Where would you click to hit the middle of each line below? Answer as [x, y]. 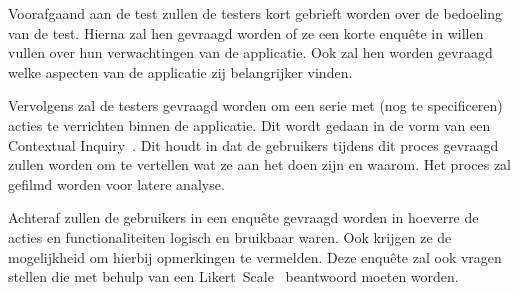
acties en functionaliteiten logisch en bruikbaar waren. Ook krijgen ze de [230, 236]
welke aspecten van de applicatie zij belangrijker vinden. [180, 71]
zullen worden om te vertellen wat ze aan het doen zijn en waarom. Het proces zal [259, 164]
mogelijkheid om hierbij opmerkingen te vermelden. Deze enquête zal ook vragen [255, 256]
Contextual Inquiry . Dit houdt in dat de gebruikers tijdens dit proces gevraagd [253, 144]
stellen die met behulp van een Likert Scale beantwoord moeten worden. [233, 276]
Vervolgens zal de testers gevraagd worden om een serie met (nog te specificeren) [255, 105]
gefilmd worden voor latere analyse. [116, 183]
